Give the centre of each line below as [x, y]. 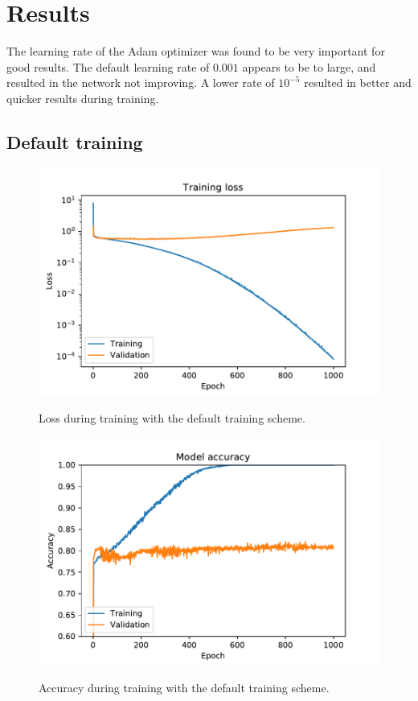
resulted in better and [358, 82]
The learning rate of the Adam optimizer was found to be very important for [196, 51]
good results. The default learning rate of [108, 66]
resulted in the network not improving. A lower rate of [141, 82]
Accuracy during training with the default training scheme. [184, 687]
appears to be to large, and [309, 66]
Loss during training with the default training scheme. [172, 417]
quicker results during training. [83, 98]
